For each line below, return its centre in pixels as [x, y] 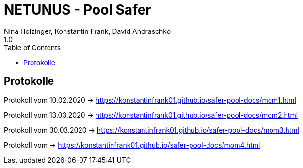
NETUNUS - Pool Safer [78, 10]
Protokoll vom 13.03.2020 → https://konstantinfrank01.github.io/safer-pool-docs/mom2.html [151, 115]
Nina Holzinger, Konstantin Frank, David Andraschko [88, 31]
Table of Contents [32, 47]
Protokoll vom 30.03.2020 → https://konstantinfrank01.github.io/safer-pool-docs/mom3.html [151, 130]
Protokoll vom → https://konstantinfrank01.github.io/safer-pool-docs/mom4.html [132, 145]
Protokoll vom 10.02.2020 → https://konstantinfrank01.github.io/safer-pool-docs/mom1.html [150, 100]
